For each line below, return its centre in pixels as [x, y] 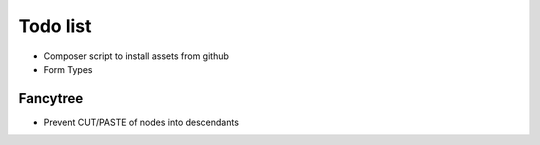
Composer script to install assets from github [136, 56]
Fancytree [51, 98]
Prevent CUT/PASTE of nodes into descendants [141, 122]
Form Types [68, 69]
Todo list [55, 26]
